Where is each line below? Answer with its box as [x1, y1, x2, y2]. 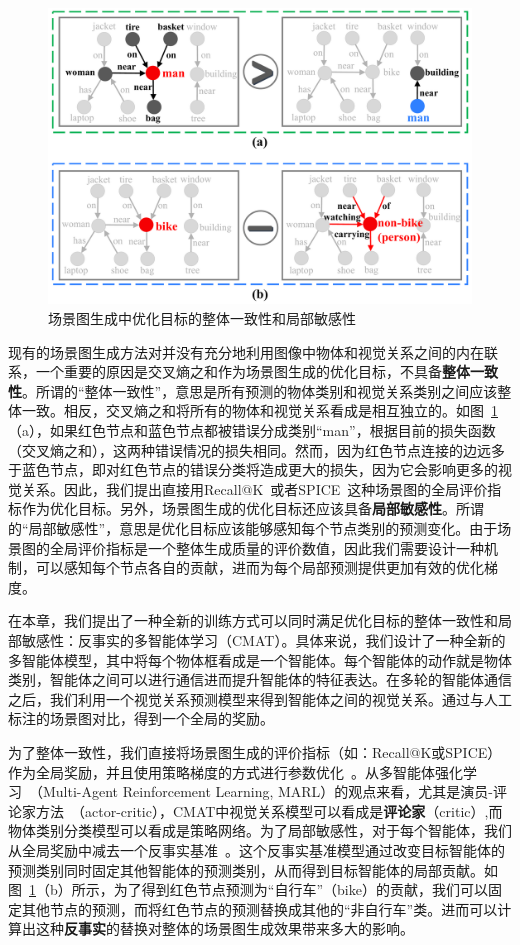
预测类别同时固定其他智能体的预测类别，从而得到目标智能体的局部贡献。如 [8, 859, 498, 880]
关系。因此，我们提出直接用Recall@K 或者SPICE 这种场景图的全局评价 [21, 478, 488, 499]
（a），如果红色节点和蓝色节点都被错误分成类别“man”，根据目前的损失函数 [8, 420, 496, 441]
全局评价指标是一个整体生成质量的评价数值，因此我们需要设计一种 [49, 537, 484, 558]
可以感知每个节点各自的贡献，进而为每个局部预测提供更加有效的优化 [35, 557, 484, 578]
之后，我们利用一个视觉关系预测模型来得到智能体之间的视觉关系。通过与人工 [8, 688, 512, 709]
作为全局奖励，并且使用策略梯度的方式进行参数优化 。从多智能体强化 [8, 761, 463, 782]
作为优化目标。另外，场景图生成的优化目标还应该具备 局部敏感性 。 [21, 498, 456, 519]
